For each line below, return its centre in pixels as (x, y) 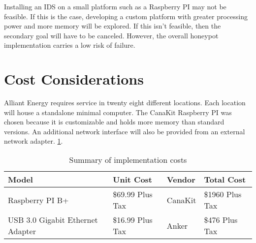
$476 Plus (221, 220)
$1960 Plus (223, 194)
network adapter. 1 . (33, 141)
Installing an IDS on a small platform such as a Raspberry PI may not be (115, 6)
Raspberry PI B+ (38, 200)
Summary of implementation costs (128, 160)
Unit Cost (132, 180)
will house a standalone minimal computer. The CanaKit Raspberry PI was (118, 112)
